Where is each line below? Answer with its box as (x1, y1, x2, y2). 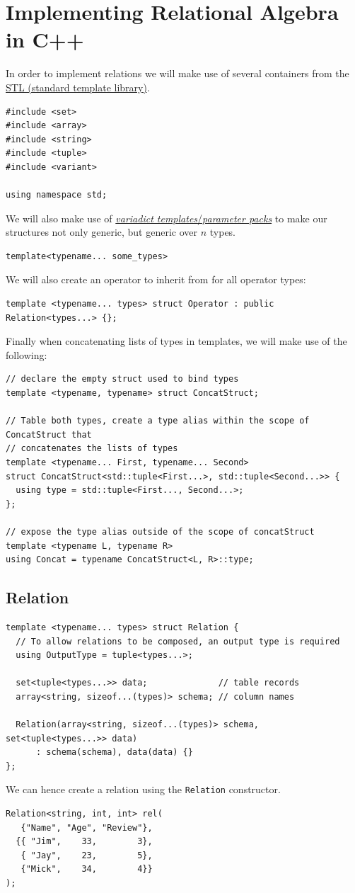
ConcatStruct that (6, 429, 92, 440)
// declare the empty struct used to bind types (6, 374, 239, 385)
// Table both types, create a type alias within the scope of (6, 416, 310, 426)
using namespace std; (6, 190, 107, 200)
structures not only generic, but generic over (6, 224, 198, 239)
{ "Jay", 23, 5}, (21, 850, 153, 860)
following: (6, 347, 47, 362)
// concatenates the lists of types (6, 443, 178, 454)
